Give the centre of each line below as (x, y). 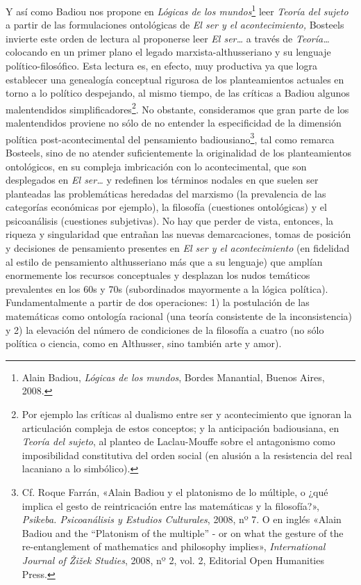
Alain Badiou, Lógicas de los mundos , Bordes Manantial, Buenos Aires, (173, 377)
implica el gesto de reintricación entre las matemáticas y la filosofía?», (170, 505)
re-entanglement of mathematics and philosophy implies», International (174, 546)
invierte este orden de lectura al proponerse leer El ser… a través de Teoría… (168, 38)
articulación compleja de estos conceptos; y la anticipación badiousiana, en (180, 427)
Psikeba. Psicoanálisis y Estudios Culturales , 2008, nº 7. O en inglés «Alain (182, 519)
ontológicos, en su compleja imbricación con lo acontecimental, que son (156, 166)
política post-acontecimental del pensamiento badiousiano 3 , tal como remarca (170, 138)
